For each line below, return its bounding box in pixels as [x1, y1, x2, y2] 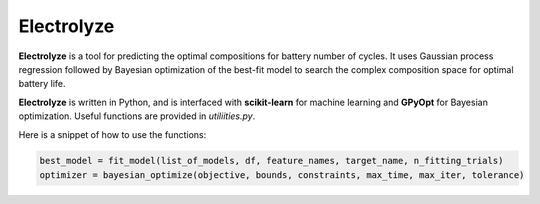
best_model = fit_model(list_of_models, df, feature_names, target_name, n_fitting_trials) [39, 155, 504, 167]
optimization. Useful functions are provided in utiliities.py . [18, 110, 256, 122]
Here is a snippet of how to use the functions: [18, 128, 207, 140]
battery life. [18, 78, 66, 90]
